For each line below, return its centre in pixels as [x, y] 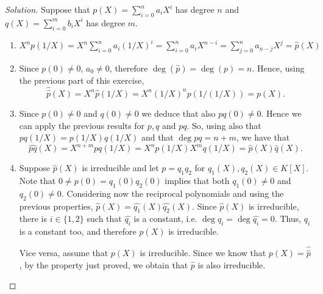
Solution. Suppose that [48, 9]
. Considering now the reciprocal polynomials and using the [172, 193]
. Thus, [288, 219]
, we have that [263, 137]
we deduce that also [179, 113]
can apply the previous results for [82, 125]
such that [104, 219]
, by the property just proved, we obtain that [104, 264]
